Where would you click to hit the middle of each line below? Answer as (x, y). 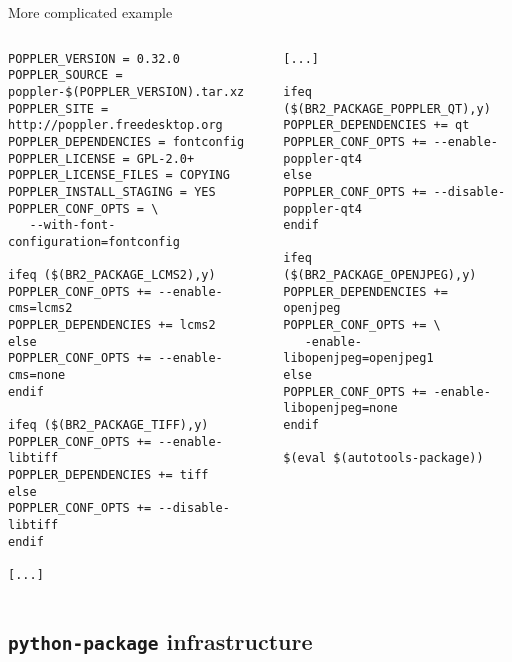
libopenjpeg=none (340, 408)
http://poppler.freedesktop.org (115, 125)
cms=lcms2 (40, 308)
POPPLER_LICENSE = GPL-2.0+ (101, 158)
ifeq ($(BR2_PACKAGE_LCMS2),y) (112, 275)
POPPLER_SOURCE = (65, 75)
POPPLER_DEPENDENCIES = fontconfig (126, 141)
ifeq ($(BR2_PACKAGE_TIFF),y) (108, 425)
